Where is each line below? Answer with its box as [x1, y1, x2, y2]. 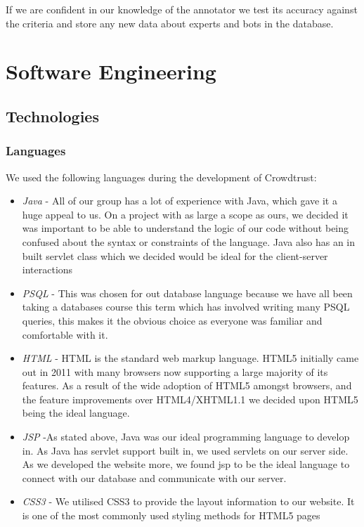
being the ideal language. [22, 405, 130, 420]
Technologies [6, 105, 99, 126]
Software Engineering [6, 57, 216, 86]
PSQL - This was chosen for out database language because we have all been [22, 285, 353, 300]
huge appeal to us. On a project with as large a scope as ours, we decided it [22, 207, 349, 221]
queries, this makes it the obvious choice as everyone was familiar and [22, 313, 323, 327]
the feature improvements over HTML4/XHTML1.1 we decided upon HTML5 [22, 391, 358, 406]
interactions [22, 262, 73, 277]
